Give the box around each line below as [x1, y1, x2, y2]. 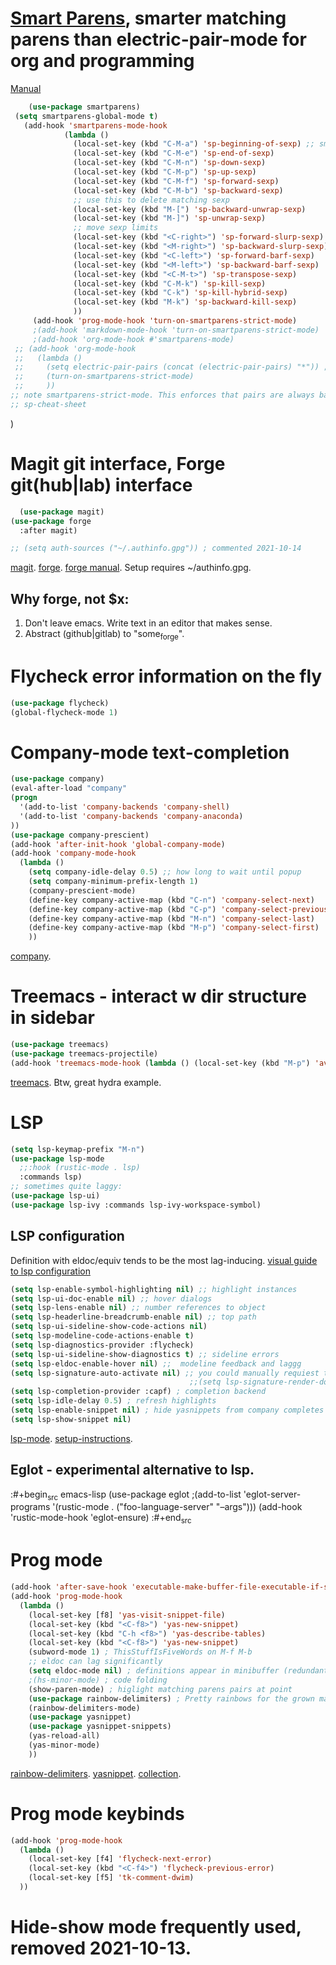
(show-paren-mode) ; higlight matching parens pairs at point [28, 1684, 293, 1694]
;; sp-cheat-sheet [10, 399, 87, 409]
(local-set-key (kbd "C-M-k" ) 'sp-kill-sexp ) [73, 278, 267, 289]
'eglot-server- [243, 1488, 302, 1500]
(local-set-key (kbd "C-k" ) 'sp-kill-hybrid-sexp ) [73, 288, 288, 298]
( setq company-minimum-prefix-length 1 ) [28, 877, 199, 887]
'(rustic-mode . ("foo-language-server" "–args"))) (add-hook [52, 1501, 303, 1513]
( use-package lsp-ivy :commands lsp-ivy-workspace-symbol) [10, 1200, 262, 1210]
